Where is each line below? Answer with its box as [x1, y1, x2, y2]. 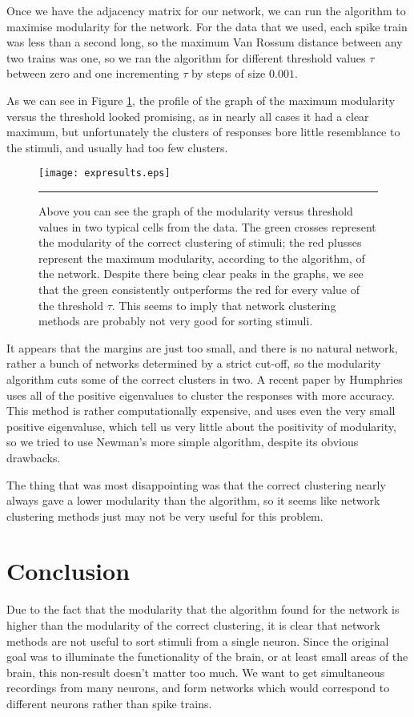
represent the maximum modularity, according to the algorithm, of [38, 249, 365, 266]
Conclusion [6, 554, 131, 587]
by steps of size [191, 65, 266, 82]
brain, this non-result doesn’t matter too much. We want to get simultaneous [6, 663, 385, 680]
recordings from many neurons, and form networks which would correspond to [6, 679, 390, 696]
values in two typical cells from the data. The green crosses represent [38, 218, 376, 235]
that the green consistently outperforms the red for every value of [38, 280, 360, 297]
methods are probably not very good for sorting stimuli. [38, 312, 313, 329]
